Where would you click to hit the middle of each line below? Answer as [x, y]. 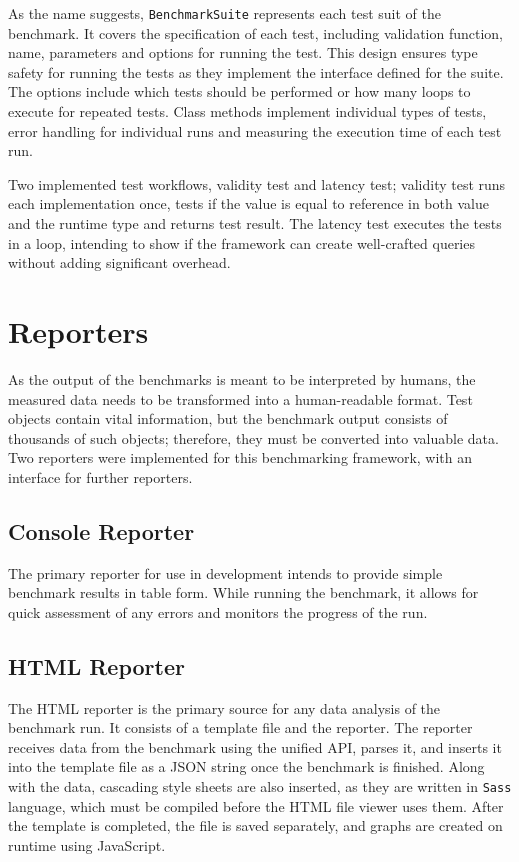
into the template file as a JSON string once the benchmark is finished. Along [246, 766]
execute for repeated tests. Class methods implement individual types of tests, [247, 111]
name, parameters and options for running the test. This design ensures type [243, 52]
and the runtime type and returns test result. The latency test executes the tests [255, 223]
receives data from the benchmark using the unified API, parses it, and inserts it [255, 746]
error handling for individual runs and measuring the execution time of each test [255, 130]
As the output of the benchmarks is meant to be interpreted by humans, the [242, 378]
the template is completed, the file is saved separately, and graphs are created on [255, 825]
